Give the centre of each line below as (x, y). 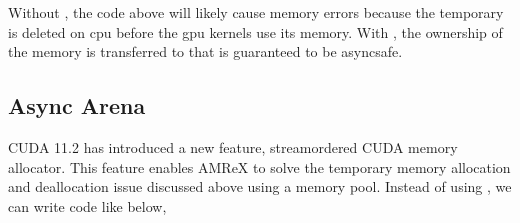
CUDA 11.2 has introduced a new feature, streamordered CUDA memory (233, 146)
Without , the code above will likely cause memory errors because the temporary (256, 12)
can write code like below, (87, 205)
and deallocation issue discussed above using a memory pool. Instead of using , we (260, 186)
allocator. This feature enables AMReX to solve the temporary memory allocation (259, 166)
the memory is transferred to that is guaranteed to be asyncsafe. (205, 51)
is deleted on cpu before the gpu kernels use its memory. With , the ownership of (255, 31)
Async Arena (77, 105)
